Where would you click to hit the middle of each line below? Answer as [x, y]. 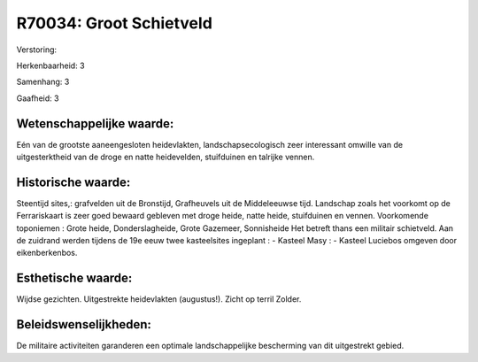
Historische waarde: [73, 182]
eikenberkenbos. [47, 253]
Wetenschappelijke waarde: [95, 123]
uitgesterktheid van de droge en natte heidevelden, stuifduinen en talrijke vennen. [166, 157]
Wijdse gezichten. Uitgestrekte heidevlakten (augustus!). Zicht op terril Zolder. [159, 299]
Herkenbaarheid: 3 [50, 65]
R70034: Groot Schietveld [114, 23]
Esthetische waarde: [74, 278]
